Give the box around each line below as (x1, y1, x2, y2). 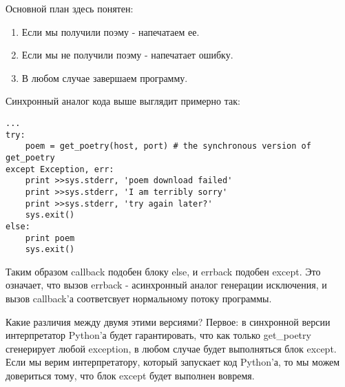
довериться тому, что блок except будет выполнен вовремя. (6, 368, 255, 382)
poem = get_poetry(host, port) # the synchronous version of (25, 141, 311, 151)
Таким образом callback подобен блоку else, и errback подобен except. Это (6, 264, 321, 278)
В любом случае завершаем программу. (21, 70, 188, 85)
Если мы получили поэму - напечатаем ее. (21, 24, 200, 39)
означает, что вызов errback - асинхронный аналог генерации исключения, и (6, 278, 327, 292)
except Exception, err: (6, 164, 114, 174)
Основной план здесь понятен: (6, 1, 134, 15)
